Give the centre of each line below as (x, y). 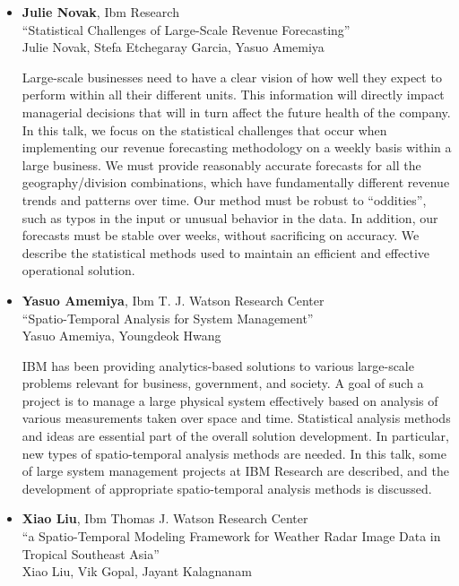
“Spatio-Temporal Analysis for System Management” (168, 318)
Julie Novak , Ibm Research (100, 12)
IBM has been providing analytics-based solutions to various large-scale (218, 365)
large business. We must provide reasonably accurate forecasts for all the (221, 164)
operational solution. (78, 270)
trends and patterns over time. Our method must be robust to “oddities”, (224, 199)
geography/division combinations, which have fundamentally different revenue (236, 182)
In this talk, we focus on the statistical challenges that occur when (204, 129)
